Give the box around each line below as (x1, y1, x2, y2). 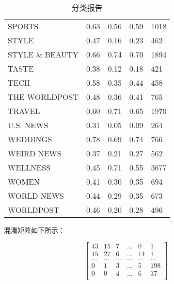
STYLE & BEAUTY (8, 49, 79, 60)
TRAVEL (8, 105, 40, 116)
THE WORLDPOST (8, 91, 79, 102)
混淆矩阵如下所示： (4, 225, 65, 235)
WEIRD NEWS (8, 148, 62, 159)
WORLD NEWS (8, 190, 64, 201)
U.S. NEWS (8, 119, 48, 131)
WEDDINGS (8, 133, 52, 145)
